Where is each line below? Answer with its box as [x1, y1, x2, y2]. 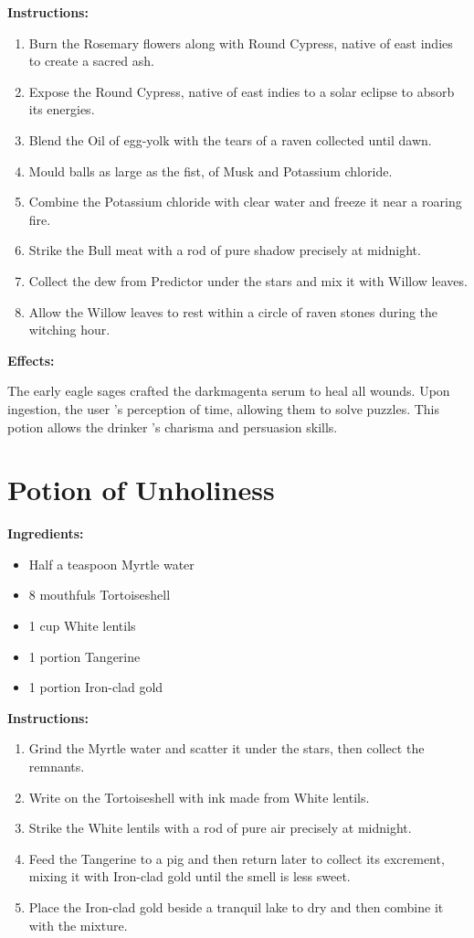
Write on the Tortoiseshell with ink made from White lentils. [28, 787, 370, 806]
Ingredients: [7, 524, 84, 543]
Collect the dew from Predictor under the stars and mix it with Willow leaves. [28, 271, 468, 290]
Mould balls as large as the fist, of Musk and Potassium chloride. [28, 161, 393, 180]
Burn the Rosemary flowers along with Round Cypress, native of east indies [28, 33, 453, 52]
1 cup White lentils [28, 616, 136, 634]
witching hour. [28, 320, 111, 339]
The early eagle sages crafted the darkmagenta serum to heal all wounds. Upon [7, 381, 450, 400]
